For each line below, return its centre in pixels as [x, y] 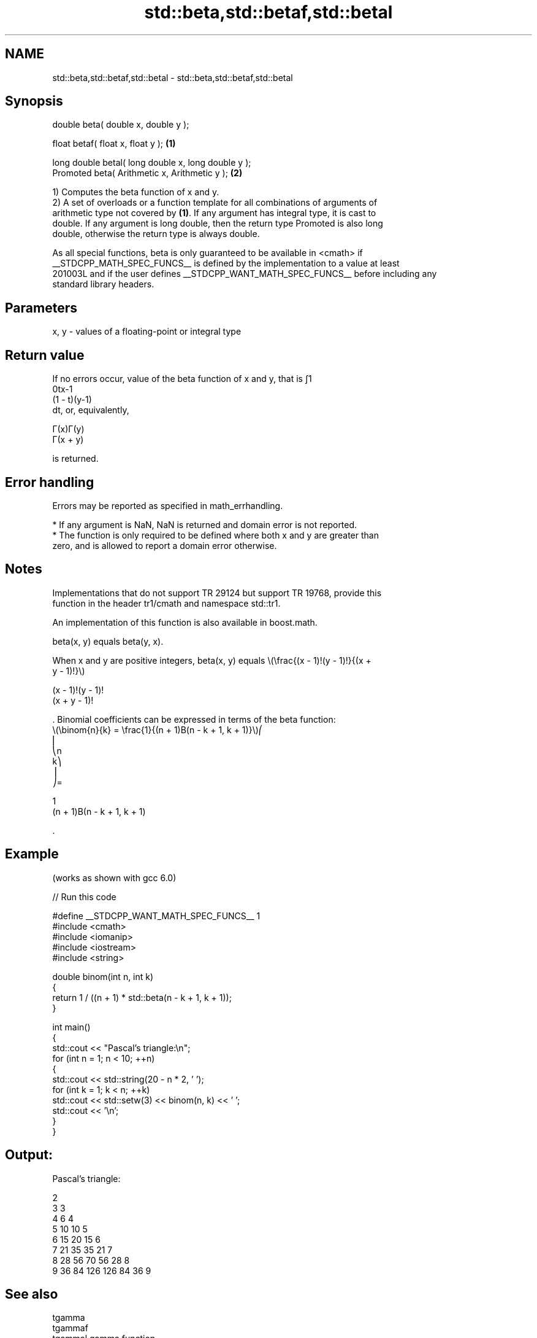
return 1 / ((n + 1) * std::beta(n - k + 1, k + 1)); [142, 997]
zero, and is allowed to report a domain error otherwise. [165, 545]
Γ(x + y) [68, 440]
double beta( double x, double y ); [121, 125]
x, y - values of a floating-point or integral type [147, 332]
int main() [71, 1027]
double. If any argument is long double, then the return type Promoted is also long [218, 224]
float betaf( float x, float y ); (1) [114, 144]
